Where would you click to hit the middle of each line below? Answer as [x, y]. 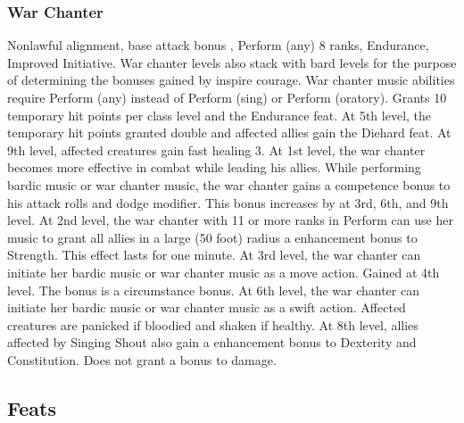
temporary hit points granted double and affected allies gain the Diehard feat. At [229, 133]
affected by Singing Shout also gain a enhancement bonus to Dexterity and [212, 342]
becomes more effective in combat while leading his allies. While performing [214, 167]
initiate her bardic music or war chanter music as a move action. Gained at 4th [224, 272]
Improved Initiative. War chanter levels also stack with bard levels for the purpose [232, 62]
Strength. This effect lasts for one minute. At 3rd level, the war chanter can [214, 255]
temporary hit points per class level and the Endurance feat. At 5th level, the [220, 115]
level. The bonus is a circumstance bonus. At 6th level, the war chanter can [213, 290]
